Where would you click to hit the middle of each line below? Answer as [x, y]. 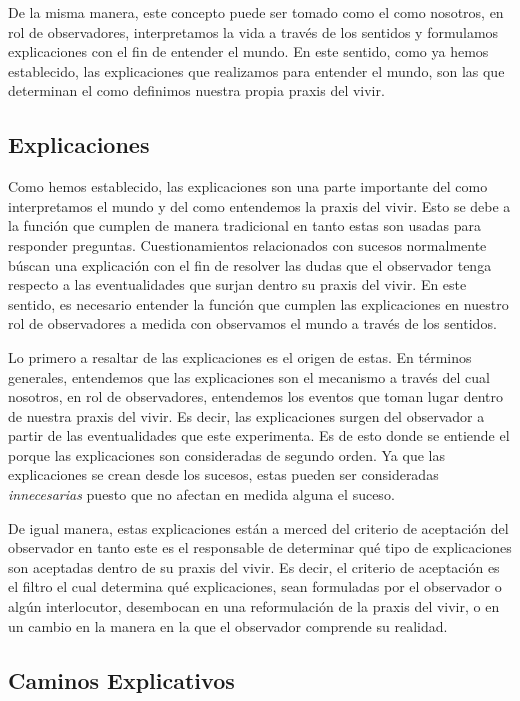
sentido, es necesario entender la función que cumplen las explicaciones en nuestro [258, 303]
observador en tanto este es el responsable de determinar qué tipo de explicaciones [260, 547]
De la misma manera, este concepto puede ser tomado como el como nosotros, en [256, 12]
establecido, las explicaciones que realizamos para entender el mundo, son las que [256, 70]
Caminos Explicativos [121, 679]
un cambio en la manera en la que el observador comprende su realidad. [228, 625]
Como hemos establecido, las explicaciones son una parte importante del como [248, 186]
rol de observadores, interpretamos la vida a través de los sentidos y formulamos [253, 31]
